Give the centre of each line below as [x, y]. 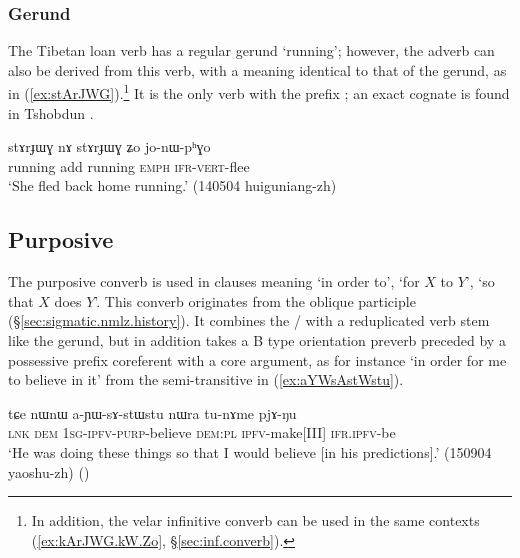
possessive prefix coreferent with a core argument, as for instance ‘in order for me [257, 359]
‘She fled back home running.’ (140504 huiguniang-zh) [172, 185]
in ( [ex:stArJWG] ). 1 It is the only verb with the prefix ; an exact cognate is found [259, 92]
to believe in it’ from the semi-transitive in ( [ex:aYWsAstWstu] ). [206, 379]
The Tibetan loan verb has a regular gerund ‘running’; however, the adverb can [251, 50]
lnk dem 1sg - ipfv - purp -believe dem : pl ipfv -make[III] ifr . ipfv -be [202, 432]
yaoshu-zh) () [49, 471]
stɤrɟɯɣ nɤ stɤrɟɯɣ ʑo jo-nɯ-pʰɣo [109, 146]
